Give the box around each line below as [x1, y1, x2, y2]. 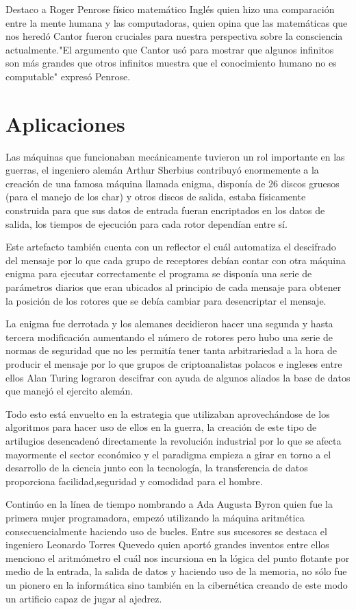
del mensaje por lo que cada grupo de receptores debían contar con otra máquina [5, 253, 346, 267]
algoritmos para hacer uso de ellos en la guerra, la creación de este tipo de [5, 420, 317, 434]
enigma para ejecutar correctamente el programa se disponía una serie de [5, 266, 312, 281]
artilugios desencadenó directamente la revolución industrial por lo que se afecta [5, 433, 342, 447]
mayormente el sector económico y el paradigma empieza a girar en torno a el [5, 447, 331, 461]
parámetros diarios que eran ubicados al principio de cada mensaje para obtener [5, 280, 342, 294]
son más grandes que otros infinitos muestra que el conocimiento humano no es [5, 56, 337, 70]
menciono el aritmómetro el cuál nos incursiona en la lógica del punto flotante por [5, 550, 350, 565]
